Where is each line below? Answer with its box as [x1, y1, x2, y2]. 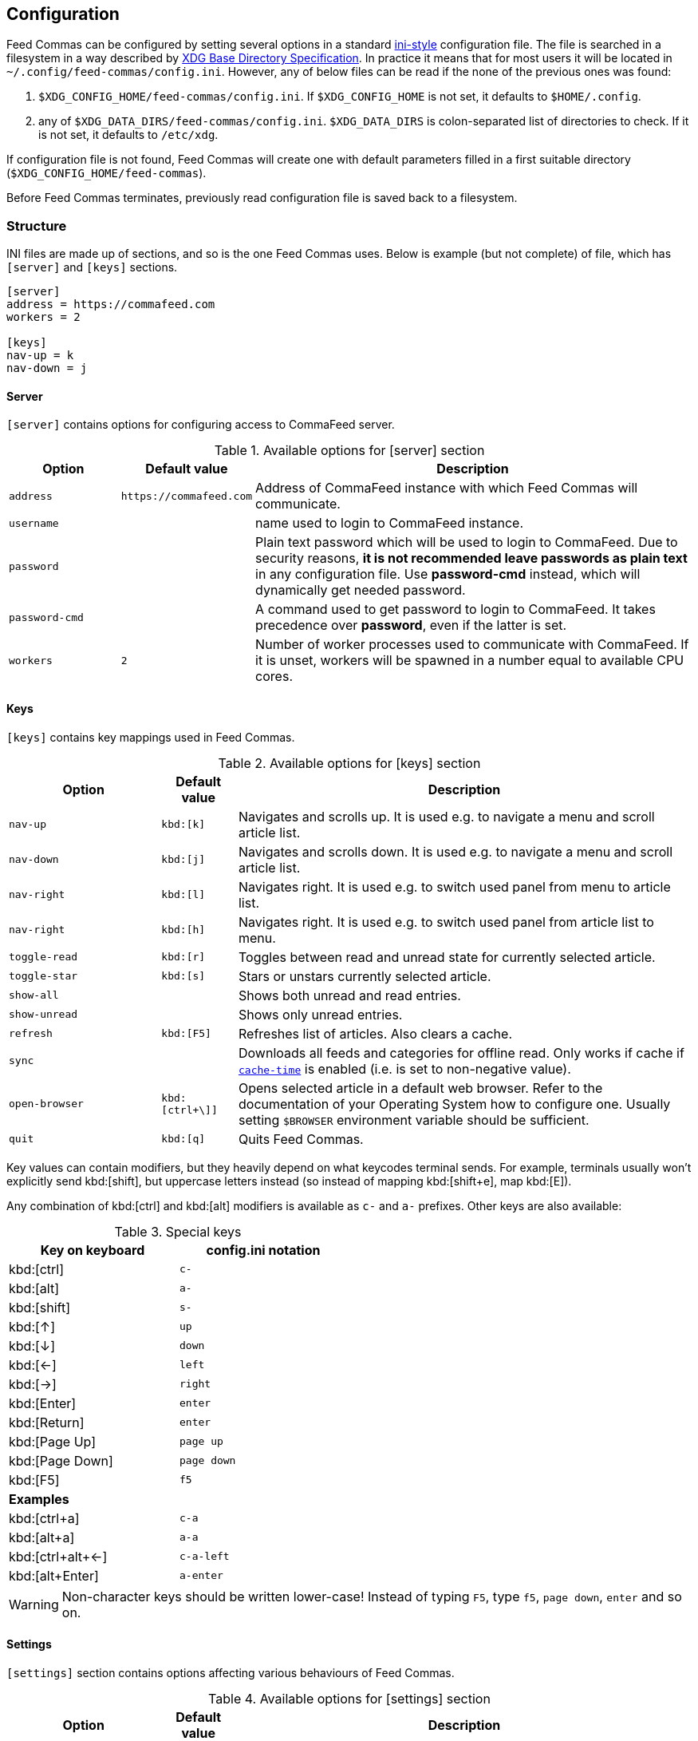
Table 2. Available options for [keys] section [218, 754, 481, 771]
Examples [9, 1490, 69, 1507]
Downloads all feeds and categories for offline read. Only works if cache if [238, 1044, 684, 1061]
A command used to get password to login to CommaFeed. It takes [255, 601, 656, 618]
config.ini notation [206, 1241, 321, 1258]
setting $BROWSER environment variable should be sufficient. [238, 1111, 590, 1128]
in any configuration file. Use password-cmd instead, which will [255, 566, 641, 583]
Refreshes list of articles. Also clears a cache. [238, 1025, 512, 1042]
